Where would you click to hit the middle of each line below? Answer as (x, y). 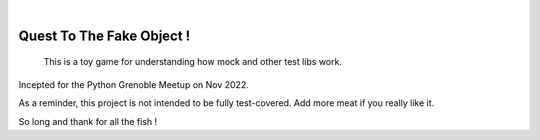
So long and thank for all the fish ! (88, 121)
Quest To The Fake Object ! (104, 35)
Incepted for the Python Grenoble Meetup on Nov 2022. (133, 84)
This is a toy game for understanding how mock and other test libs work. (192, 62)
